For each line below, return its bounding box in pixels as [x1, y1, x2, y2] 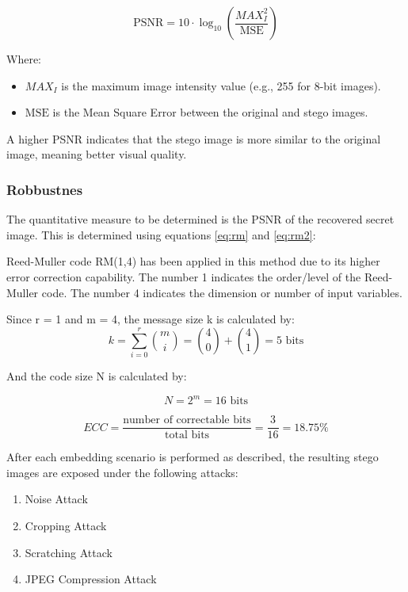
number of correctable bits [123, 414, 251, 426]
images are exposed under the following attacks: [6, 464, 238, 480]
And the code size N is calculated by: [6, 368, 187, 384]
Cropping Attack [25, 518, 107, 534]
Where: [6, 51, 41, 67]
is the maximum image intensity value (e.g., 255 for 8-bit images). [61, 77, 381, 94]
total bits [165, 430, 210, 441]
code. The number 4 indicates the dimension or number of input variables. [41, 284, 402, 300]
